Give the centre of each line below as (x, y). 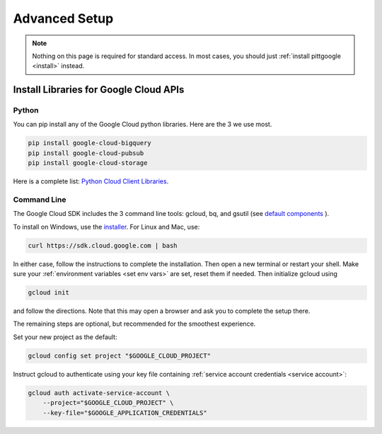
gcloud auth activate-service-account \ (99, 393)
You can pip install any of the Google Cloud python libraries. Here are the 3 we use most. (143, 125)
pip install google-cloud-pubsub (86, 153)
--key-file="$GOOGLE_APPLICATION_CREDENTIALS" (125, 413)
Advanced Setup (63, 18)
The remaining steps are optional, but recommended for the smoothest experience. (134, 324)
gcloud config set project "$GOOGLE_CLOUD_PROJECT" (120, 355)
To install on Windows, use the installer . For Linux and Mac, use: (106, 227)
